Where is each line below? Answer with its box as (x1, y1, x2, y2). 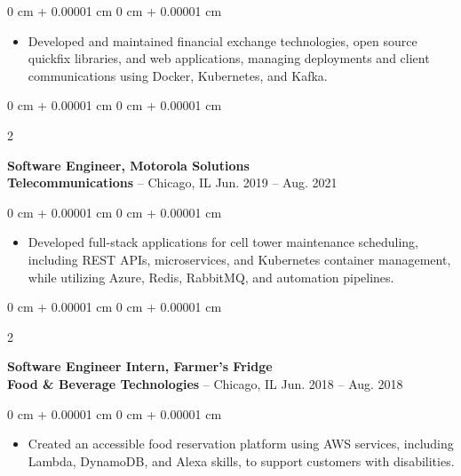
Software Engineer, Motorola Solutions (7, 155, 250, 174)
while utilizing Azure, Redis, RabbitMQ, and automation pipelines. (28, 267, 394, 286)
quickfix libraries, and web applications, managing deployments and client (28, 49, 430, 67)
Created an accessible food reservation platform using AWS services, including (28, 434, 454, 453)
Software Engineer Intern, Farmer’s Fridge (7, 357, 273, 376)
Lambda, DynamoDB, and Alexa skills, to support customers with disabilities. (28, 451, 455, 470)
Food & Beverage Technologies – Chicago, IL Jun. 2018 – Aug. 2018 (7, 374, 403, 393)
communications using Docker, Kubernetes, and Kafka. (28, 66, 328, 84)
